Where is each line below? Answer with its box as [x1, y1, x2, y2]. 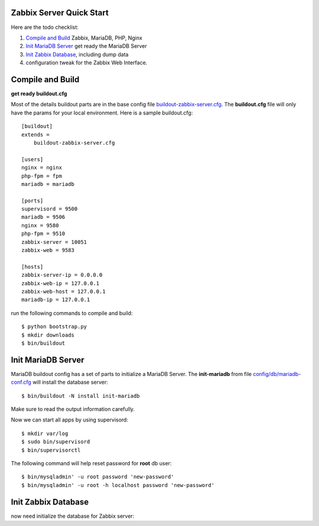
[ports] [21, 197, 44, 204]
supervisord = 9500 [21, 205, 78, 213]
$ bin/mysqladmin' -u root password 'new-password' [21, 473, 174, 481]
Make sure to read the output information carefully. [11, 406, 135, 413]
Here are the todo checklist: [11, 24, 79, 31]
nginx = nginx [21, 164, 62, 171]
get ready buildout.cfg [11, 90, 67, 97]
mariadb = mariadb [21, 181, 75, 187]
